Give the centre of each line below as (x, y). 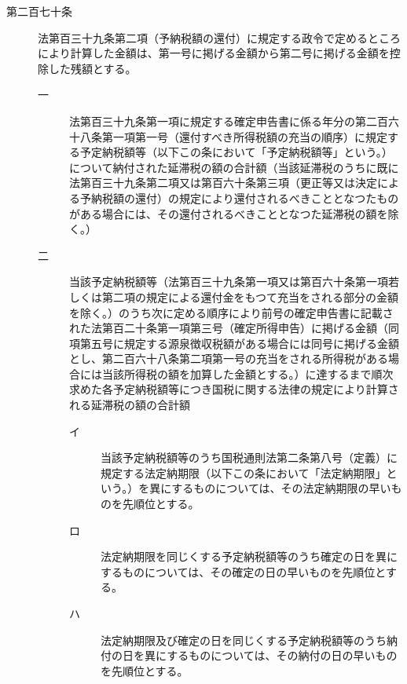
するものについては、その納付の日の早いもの (282, 655)
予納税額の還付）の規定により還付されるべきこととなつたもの (239, 198)
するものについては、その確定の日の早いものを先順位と (243, 571)
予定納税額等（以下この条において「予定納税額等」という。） (236, 152)
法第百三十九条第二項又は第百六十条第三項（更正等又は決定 (223, 183)
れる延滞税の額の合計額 (130, 405)
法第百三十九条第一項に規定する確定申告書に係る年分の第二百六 (234, 121)
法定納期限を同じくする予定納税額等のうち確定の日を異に (249, 556)
